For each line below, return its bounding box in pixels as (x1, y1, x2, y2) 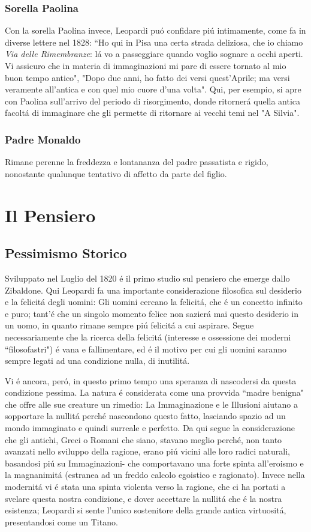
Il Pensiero (5, 202, 96, 227)
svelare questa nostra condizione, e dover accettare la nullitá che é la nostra (5, 492, 282, 504)
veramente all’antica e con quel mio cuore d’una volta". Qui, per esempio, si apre (5, 83, 301, 95)
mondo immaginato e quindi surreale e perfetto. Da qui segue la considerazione (5, 422, 295, 434)
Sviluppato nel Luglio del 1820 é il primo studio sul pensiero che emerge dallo (5, 271, 290, 284)
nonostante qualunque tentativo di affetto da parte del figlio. (5, 167, 227, 180)
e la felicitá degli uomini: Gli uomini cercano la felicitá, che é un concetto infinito (5, 295, 303, 308)
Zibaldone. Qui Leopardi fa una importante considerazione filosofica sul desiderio (5, 283, 301, 296)
